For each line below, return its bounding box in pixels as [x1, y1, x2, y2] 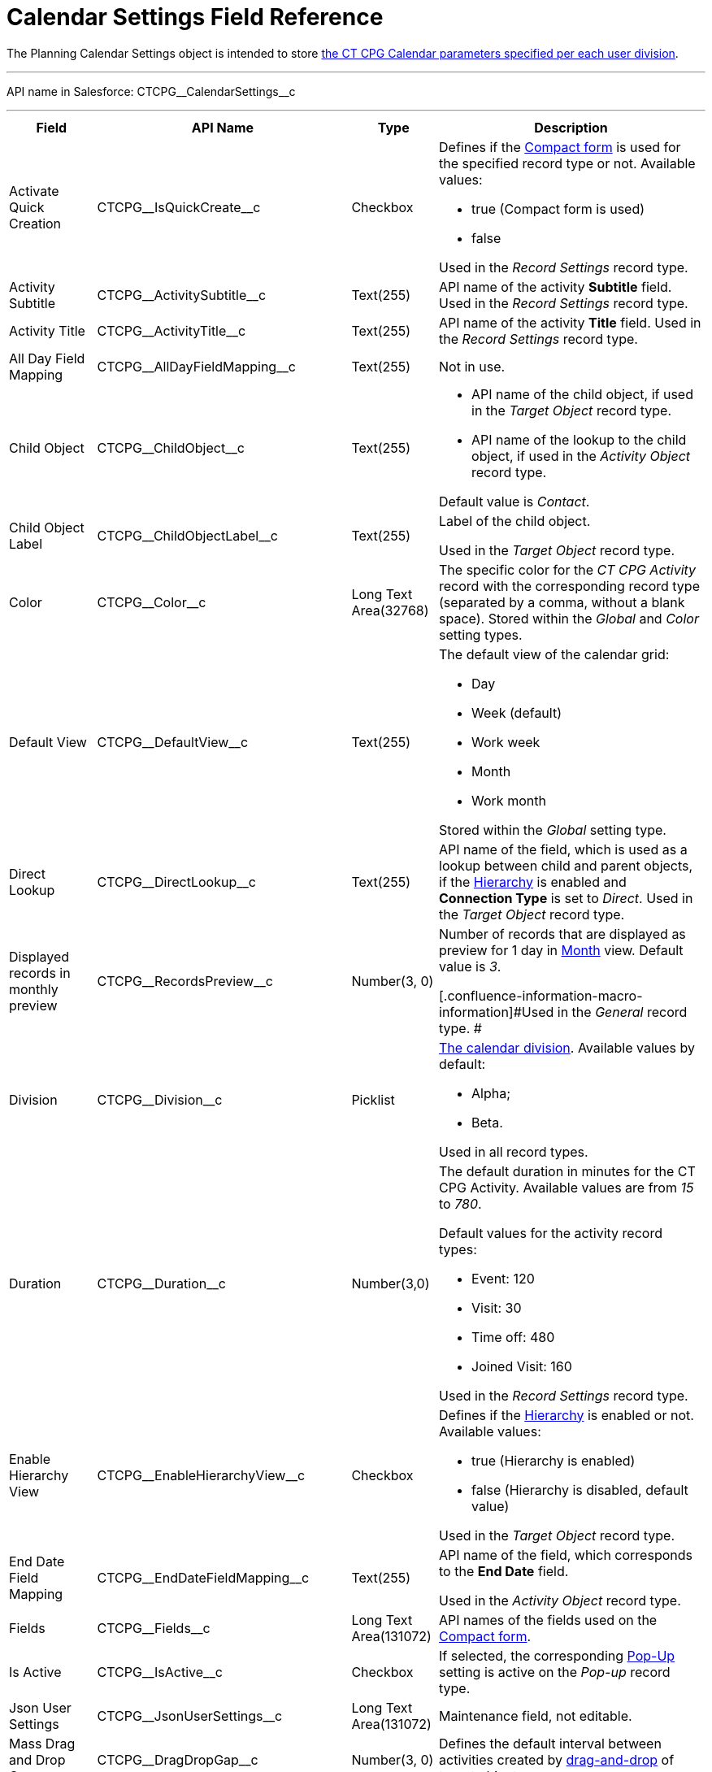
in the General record [557, 1003, 688, 1020]
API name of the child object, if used [471, 385, 693, 402]
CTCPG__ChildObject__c [97, 439, 245, 456]
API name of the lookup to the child [471, 431, 687, 448]
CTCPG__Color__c [97, 593, 206, 610]
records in [9, 964, 71, 981]
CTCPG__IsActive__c [97, 1663, 223, 1680]
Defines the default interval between [439, 1735, 662, 1752]
